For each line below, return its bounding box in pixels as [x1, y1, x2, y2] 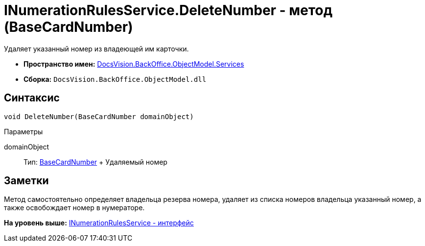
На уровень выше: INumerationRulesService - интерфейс [4, 219, 194, 227]
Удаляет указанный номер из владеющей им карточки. [4, 44, 189, 53]
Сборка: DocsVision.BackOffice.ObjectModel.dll [24, 74, 207, 83]
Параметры [4, 127, 43, 136]
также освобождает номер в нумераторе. [4, 203, 145, 212]
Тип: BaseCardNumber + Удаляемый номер [24, 157, 167, 166]
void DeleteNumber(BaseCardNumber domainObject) [4, 112, 194, 121]
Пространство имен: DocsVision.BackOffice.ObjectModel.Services [24, 59, 244, 68]
